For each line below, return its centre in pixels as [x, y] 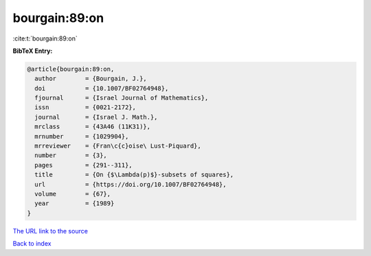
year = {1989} [75, 203]
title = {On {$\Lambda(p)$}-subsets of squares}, [134, 175]
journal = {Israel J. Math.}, [96, 117]
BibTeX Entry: [33, 51]
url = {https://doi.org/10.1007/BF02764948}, [131, 184]
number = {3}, [71, 155]
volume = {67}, [73, 194]
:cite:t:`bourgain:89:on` [45, 38]
